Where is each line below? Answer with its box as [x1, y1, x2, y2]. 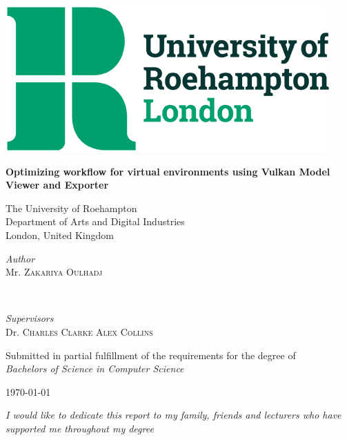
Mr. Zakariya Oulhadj [6, 265, 103, 279]
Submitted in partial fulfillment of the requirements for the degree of [6, 347, 296, 362]
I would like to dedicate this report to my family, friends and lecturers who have [6, 408, 341, 422]
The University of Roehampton [6, 200, 137, 215]
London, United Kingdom [6, 227, 114, 242]
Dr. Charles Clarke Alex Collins [6, 324, 153, 338]
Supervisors [6, 311, 54, 325]
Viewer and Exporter [6, 178, 109, 192]
